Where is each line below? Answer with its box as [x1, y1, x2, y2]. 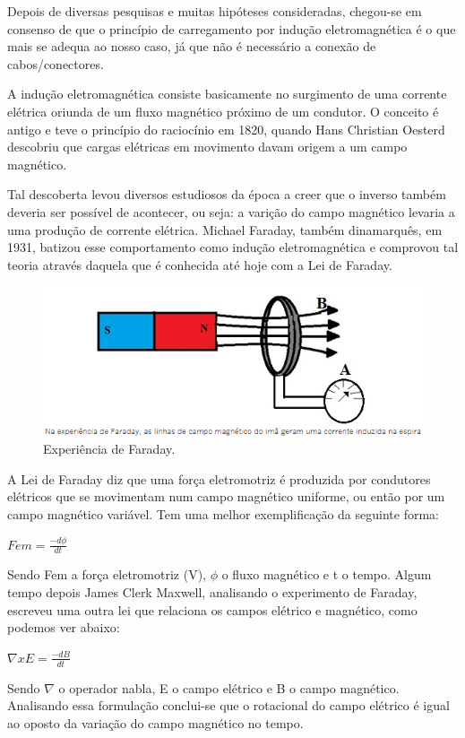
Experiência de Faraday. [43, 439, 176, 458]
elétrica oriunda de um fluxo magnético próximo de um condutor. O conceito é [7, 101, 439, 120]
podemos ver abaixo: [7, 618, 120, 637]
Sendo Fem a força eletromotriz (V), [7, 565, 206, 584]
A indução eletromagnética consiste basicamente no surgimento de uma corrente [7, 84, 447, 103]
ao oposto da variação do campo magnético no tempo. [7, 713, 304, 732]
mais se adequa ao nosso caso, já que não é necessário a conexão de [7, 37, 376, 56]
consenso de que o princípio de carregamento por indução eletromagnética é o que [7, 19, 456, 38]
